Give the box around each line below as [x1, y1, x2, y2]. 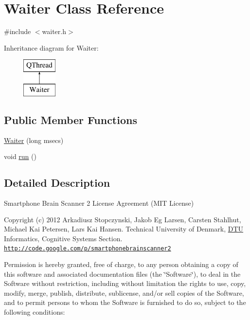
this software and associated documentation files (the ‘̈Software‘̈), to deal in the [4, 268, 241, 279]
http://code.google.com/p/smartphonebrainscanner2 [4, 245, 171, 252]
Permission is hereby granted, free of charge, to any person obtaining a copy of [4, 259, 238, 269]
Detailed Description [4, 175, 110, 190]
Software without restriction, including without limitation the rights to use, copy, [4, 278, 246, 288]
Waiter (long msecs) [4, 135, 64, 145]
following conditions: [4, 307, 65, 317]
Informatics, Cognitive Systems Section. [4, 233, 123, 243]
